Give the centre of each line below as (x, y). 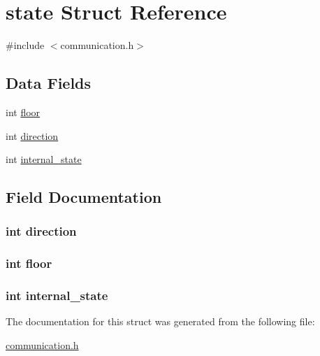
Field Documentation (84, 197)
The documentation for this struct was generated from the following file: (160, 321)
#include (25, 45)
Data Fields (49, 83)
